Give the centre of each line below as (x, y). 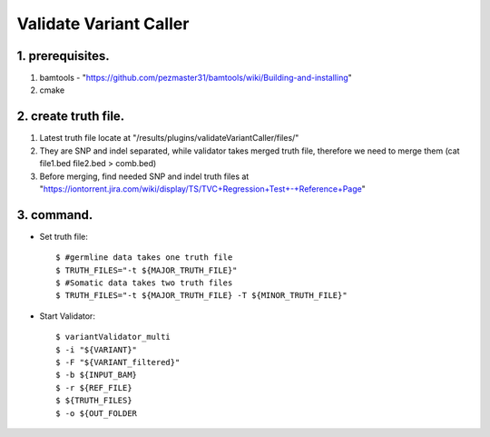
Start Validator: (67, 316)
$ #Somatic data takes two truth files (144, 283)
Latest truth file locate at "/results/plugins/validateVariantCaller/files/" (169, 138)
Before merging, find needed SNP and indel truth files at (144, 176)
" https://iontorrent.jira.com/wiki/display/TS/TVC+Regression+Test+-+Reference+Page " (203, 189)
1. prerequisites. (63, 56)
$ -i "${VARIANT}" (97, 349)
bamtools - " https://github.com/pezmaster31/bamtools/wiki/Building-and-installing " (196, 78)
